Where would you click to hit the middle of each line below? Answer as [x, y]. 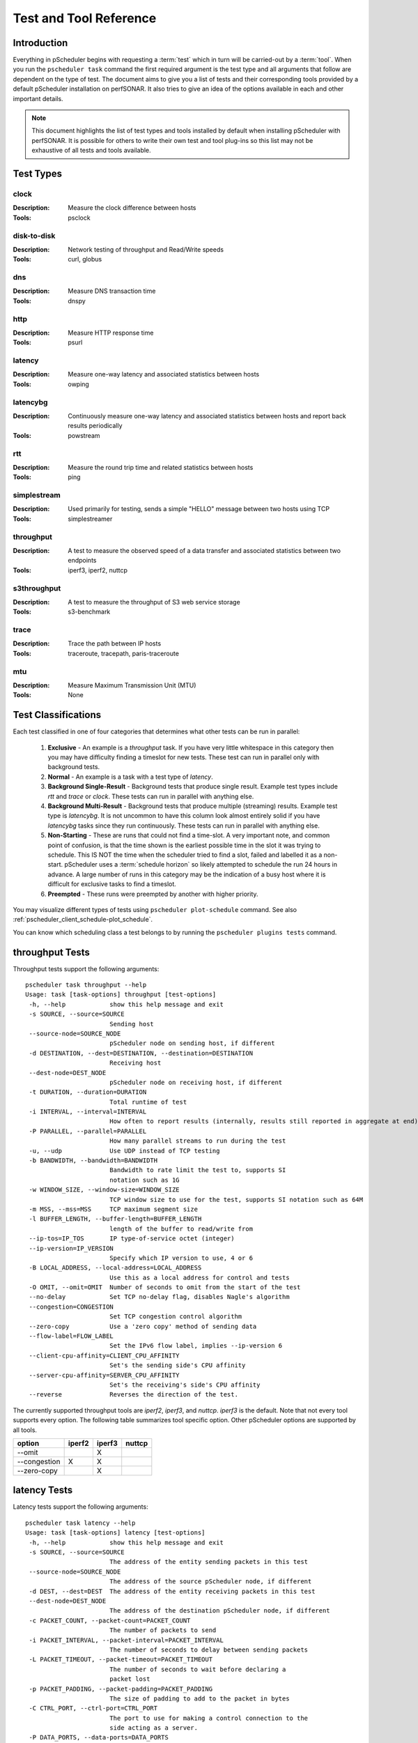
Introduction [40, 43]
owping [79, 384]
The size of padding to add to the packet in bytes [199, 1698]
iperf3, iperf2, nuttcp [98, 570]
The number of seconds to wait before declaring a [198, 1669]
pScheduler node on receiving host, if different [196, 1082]
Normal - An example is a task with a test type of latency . [130, 777]
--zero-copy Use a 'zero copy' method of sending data [143, 1326]
